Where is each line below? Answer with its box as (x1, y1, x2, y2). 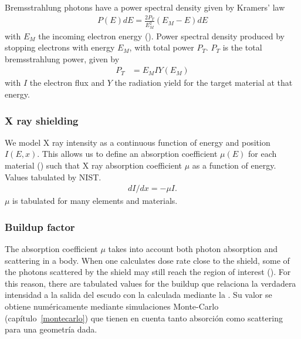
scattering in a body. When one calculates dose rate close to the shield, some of (5, 254, 290, 266)
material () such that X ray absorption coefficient (5, 159, 182, 172)
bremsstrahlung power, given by (5, 52, 120, 65)
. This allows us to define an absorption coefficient (37, 147, 218, 160)
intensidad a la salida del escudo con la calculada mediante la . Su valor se (5, 288, 272, 301)
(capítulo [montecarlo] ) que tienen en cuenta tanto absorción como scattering (5, 311, 283, 324)
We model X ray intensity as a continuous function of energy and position (5, 136, 270, 148)
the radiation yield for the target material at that (114, 76, 293, 89)
